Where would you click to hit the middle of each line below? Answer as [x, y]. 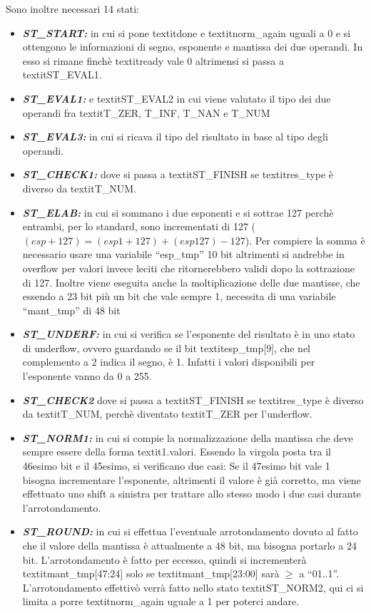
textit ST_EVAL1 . [62, 74]
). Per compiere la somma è [305, 240]
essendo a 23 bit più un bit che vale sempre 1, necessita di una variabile [179, 296]
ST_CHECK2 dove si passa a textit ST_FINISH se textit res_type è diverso [193, 400]
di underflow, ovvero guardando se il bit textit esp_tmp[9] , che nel [166, 347]
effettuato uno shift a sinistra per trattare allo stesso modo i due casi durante [192, 494]
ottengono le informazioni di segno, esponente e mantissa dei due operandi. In [193, 47]
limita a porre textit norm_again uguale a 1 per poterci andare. [161, 601]
